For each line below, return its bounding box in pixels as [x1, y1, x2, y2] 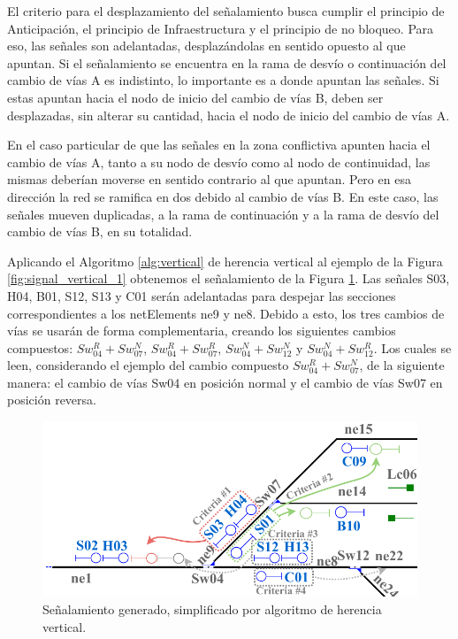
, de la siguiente [359, 356, 445, 374]
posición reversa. [7, 390, 96, 409]
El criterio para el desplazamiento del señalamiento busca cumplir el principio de [7, 2, 445, 19]
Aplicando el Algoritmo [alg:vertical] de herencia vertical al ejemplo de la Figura [7, 251, 443, 270]
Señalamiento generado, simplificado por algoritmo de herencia [42, 599, 382, 618]
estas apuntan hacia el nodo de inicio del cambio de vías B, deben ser [7, 88, 384, 106]
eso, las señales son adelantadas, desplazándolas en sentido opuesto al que [7, 36, 406, 55]
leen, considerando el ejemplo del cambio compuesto [7, 356, 289, 374]
